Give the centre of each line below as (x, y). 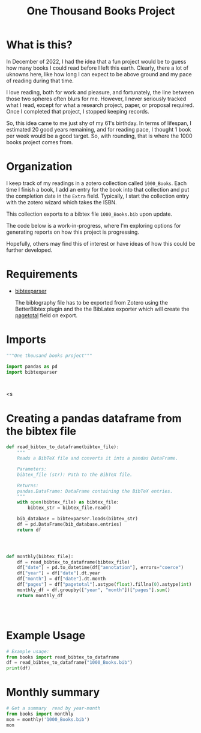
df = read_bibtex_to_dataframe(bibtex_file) (73, 562)
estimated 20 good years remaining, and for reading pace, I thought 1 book (99, 129)
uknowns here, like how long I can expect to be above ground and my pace (99, 74)
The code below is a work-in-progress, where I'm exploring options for (94, 225)
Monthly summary (53, 692)
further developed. (29, 250)
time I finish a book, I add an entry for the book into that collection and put (98, 189)
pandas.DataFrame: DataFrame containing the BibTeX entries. (95, 491)
